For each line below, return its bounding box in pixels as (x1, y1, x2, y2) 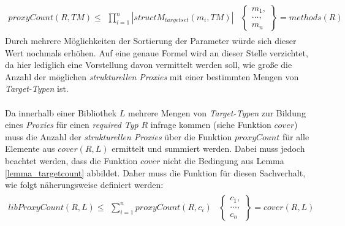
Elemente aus (5, 142, 55, 155)
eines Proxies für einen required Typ (5, 118, 138, 131)
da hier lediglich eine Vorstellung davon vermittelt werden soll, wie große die (5, 58, 292, 71)
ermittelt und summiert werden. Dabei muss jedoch (112, 142, 305, 155)
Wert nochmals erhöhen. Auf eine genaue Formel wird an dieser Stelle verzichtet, (5, 46, 308, 59)
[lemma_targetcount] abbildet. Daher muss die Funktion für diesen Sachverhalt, (5, 166, 306, 179)
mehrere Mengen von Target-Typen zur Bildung (127, 106, 306, 119)
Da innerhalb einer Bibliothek (5, 106, 117, 119)
